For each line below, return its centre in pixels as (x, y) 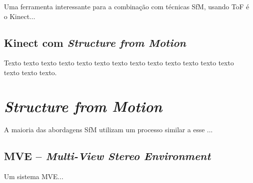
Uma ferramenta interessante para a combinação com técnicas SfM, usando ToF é (126, 6)
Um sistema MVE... (34, 176)
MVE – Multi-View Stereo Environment (107, 155)
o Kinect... (20, 16)
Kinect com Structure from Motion (95, 42)
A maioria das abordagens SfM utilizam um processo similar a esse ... (108, 129)
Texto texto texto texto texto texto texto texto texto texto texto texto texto (119, 63)
